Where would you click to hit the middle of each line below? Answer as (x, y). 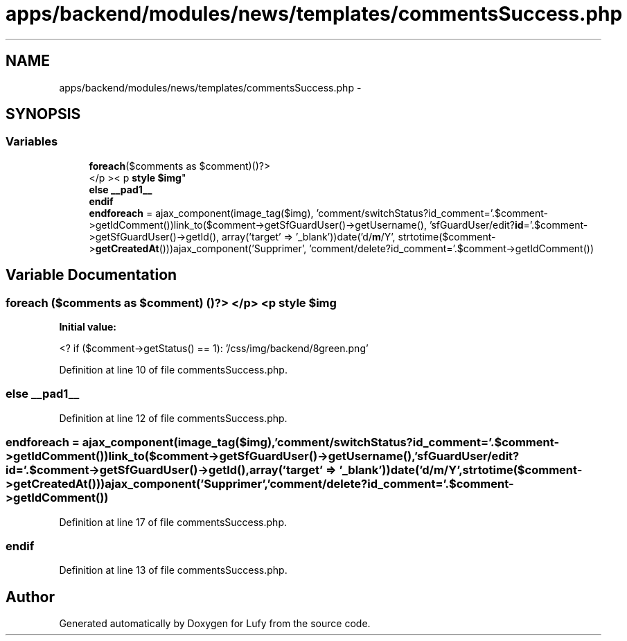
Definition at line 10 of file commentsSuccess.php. (173, 370)
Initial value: (88, 327)
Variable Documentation (91, 275)
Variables (32, 142)
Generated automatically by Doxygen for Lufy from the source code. (215, 624)
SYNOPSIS (43, 114)
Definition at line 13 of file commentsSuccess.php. (173, 570)
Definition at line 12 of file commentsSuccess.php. (173, 418)
